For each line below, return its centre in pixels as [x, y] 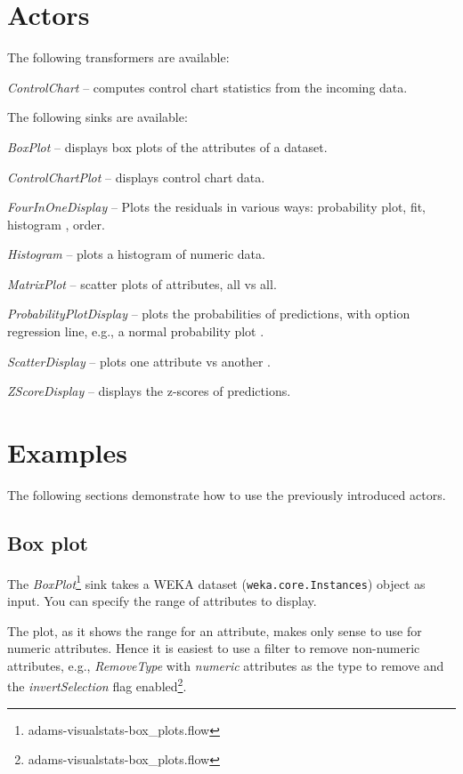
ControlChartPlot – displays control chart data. [136, 177]
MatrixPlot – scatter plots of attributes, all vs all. [142, 283]
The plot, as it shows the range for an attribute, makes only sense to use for [215, 630]
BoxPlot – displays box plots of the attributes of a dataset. [167, 146]
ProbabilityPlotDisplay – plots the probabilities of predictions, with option [209, 314]
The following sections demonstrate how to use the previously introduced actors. [227, 494]
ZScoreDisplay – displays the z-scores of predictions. [149, 391]
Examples [67, 452]
